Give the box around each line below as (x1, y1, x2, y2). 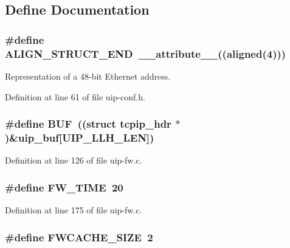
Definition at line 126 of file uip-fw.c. (5, 154, 142, 167)
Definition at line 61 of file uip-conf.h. (5, 90, 145, 103)
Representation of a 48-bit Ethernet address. (5, 69, 171, 82)
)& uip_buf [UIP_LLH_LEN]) (5, 129, 154, 145)
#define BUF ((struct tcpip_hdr (5, 116, 171, 131)
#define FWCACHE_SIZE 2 (5, 229, 153, 244)
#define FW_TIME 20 (5, 179, 123, 195)
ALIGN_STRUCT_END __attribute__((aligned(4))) (5, 46, 286, 61)
